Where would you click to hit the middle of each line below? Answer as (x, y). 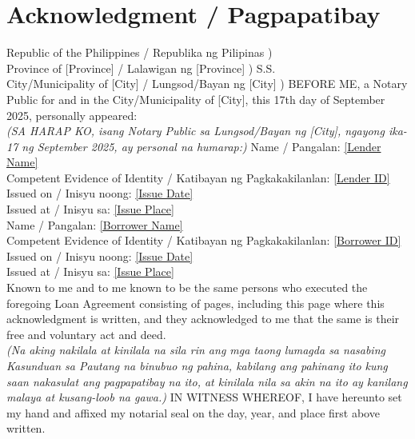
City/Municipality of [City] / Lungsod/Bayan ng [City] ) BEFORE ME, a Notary (207, 84)
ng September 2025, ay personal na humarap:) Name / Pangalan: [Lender (202, 146)
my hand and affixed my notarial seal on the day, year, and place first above (193, 412)
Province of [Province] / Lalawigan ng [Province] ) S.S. (141, 68)
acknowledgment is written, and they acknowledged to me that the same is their (203, 319)
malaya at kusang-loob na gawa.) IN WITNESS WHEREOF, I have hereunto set (204, 397)
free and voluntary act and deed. (86, 334)
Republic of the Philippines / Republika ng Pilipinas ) (140, 52)
